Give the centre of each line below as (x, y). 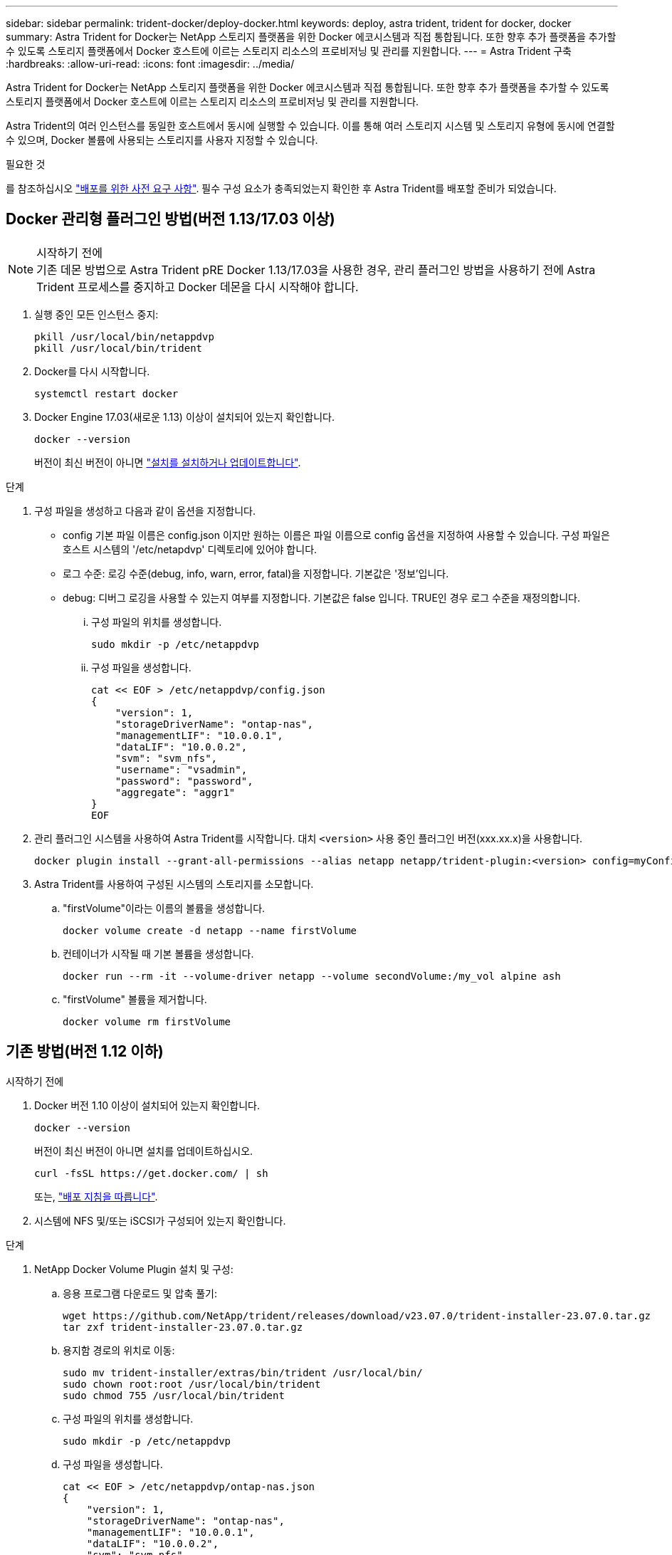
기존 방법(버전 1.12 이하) (85, 1052)
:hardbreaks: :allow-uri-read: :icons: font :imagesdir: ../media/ (150, 64)
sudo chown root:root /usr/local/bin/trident (192, 1384)
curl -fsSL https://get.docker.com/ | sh (151, 1173)
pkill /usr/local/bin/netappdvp (124, 336)
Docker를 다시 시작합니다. (92, 371)
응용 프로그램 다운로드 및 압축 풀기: (140, 1293)
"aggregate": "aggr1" (175, 792)
